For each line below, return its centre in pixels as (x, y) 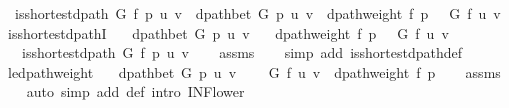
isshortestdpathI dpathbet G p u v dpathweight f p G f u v (228, 32)
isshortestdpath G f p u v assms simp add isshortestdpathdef (242, 52)
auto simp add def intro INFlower (135, 91)
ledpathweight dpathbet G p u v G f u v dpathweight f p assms (254, 71)
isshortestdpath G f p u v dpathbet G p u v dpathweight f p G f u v (257, 13)
